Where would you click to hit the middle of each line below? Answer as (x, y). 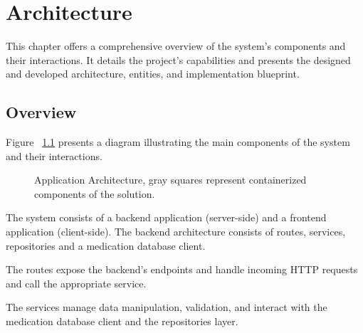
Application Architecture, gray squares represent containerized (170, 180)
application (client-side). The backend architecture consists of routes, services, (176, 232)
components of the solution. (95, 193)
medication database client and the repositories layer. (122, 321)
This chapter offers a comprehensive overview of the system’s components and (176, 46)
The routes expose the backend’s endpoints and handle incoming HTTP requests (182, 269)
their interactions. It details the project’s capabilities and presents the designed (178, 59)
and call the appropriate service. (76, 283)
